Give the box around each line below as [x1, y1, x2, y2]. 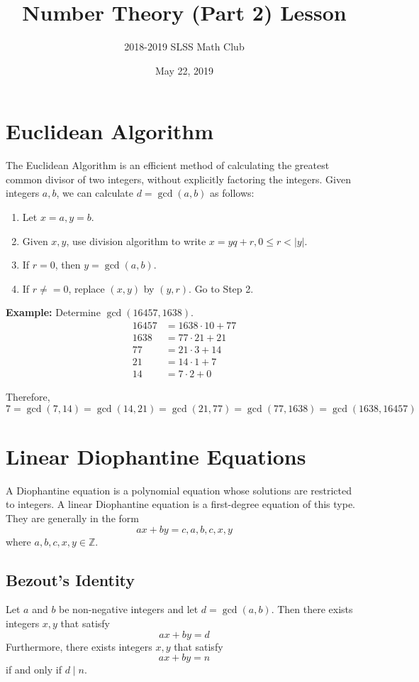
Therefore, [6, 389, 50, 404]
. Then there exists [271, 602, 353, 617]
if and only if [6, 662, 62, 677]
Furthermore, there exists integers [6, 639, 152, 654]
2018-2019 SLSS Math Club [124, 39, 245, 54]
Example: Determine [6, 305, 101, 320]
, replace [68, 281, 105, 296]
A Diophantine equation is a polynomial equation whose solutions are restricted [6, 482, 352, 497]
